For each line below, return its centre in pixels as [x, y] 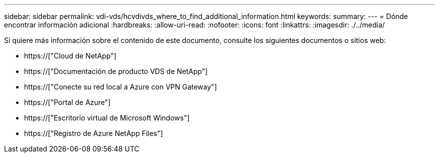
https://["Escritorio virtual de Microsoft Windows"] [107, 118]
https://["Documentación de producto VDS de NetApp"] [116, 71]
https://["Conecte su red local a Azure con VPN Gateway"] [121, 87]
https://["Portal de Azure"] [67, 102]
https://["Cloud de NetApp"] [70, 56]
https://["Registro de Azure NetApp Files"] [94, 133]
